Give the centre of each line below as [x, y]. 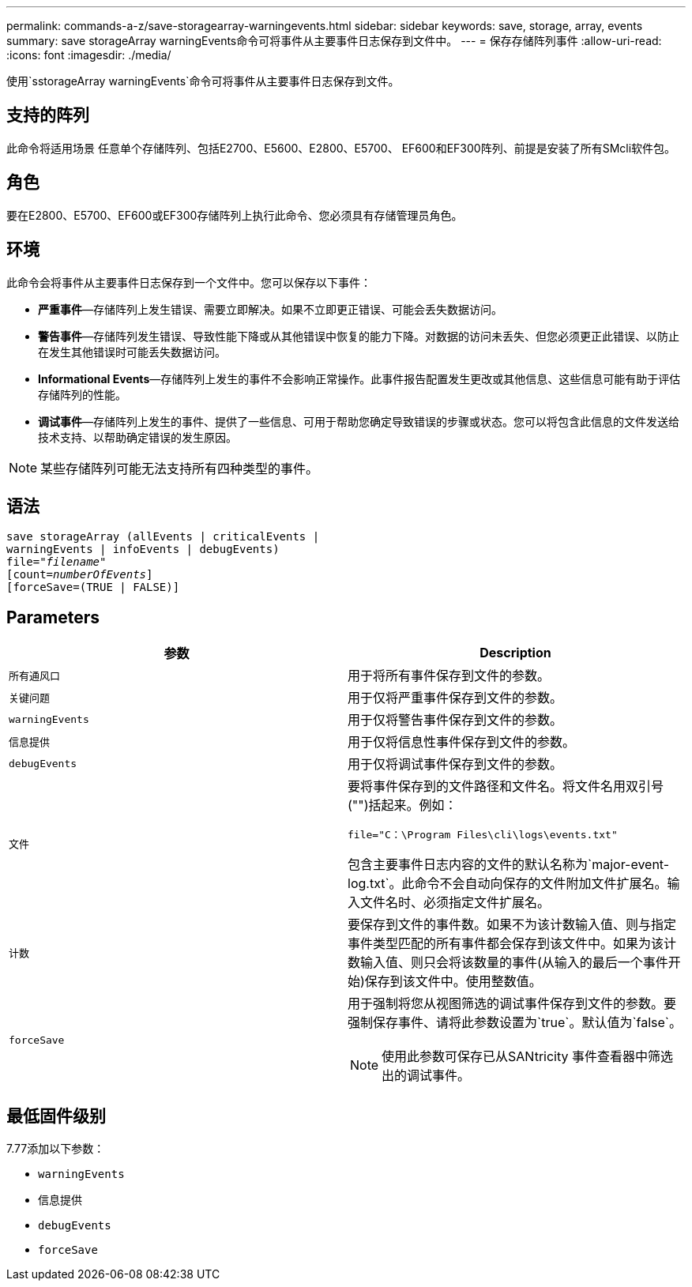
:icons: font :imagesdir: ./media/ [89, 55]
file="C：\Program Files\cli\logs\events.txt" [483, 835]
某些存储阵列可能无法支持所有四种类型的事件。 [180, 468]
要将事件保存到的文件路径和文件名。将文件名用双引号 [506, 786]
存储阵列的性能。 [82, 394]
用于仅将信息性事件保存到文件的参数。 [462, 742]
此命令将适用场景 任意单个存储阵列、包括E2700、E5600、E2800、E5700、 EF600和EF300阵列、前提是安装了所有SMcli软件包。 [341, 148]
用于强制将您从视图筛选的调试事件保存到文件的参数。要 [512, 1004]
